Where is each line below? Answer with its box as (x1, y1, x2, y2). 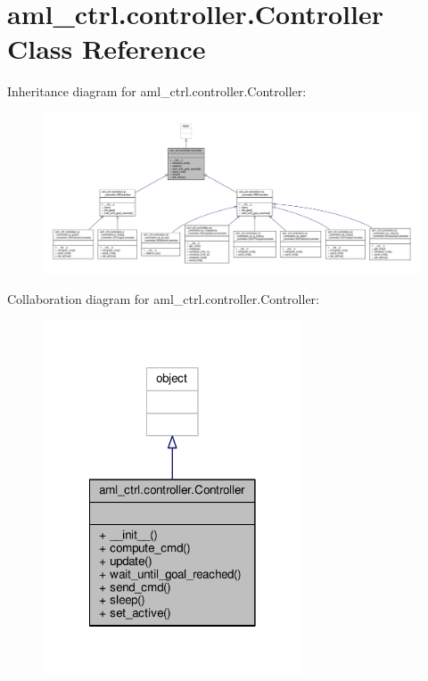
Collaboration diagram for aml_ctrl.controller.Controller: (7, 289, 319, 308)
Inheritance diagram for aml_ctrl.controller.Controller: (7, 82, 307, 101)
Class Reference (7, 30, 206, 67)
